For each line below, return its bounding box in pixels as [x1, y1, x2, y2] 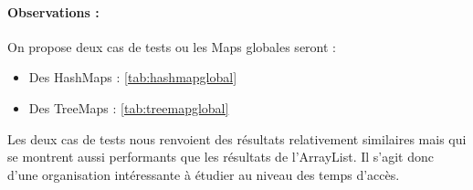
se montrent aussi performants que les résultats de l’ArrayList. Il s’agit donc [7, 147, 434, 166]
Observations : [7, 2, 100, 21]
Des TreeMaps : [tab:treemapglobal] [28, 98, 229, 117]
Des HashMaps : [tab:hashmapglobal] [28, 68, 237, 87]
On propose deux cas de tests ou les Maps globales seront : [7, 37, 336, 56]
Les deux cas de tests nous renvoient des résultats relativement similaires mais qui [7, 129, 467, 148]
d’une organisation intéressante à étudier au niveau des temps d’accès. [7, 164, 400, 184]
